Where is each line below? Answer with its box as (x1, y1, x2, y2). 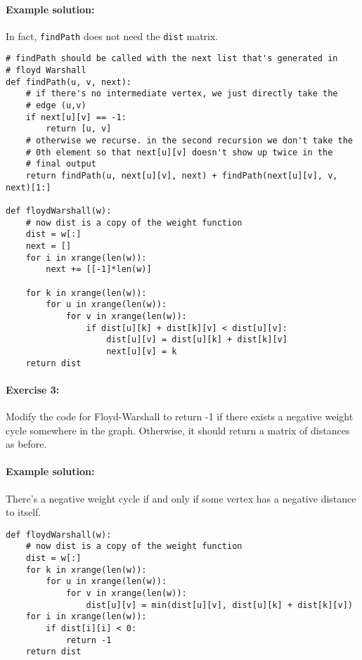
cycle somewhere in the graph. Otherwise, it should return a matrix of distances (6, 422, 350, 437)
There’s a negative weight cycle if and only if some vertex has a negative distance (6, 491, 356, 505)
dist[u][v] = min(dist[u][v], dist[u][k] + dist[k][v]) (86, 600, 353, 610)
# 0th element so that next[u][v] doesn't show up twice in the (25, 147, 333, 157)
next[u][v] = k (106, 346, 177, 356)
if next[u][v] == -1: (25, 112, 127, 122)
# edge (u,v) (25, 101, 86, 111)
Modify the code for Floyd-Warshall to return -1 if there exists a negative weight (6, 408, 354, 423)
